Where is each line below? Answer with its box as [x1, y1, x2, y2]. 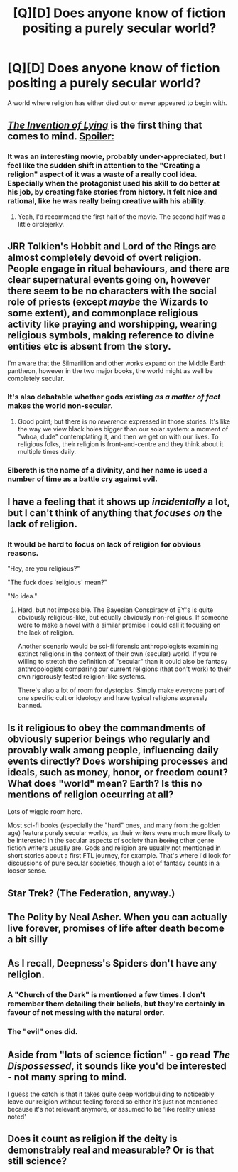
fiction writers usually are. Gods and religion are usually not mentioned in [7, 844, 222, 852]
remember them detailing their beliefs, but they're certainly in [7, 999, 225, 1009]
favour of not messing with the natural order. [7, 1008, 165, 1018]
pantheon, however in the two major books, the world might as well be [7, 367, 213, 375]
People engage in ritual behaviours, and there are [7, 263, 230, 275]
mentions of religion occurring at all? [7, 788, 174, 800]
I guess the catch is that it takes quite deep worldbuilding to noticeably [7, 1090, 215, 1098]
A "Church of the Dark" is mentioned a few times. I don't [7, 990, 206, 1000]
